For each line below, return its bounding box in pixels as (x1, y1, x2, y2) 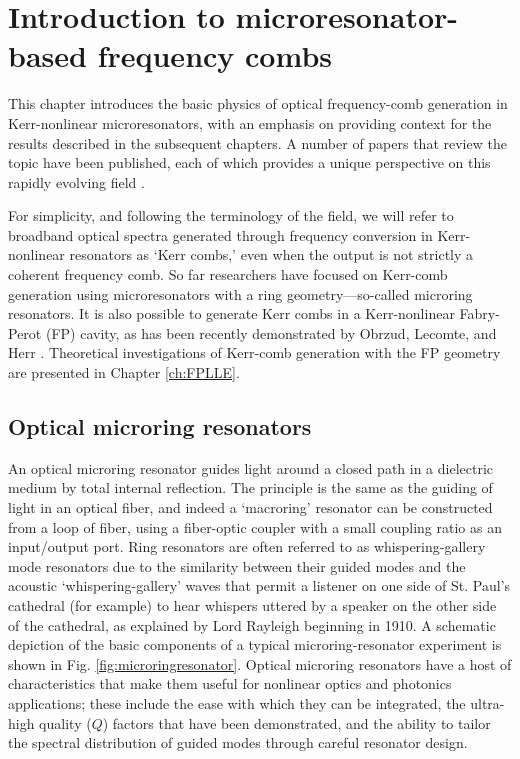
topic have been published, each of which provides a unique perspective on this (8, 152, 491, 173)
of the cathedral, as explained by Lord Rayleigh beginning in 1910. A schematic (8, 614, 496, 635)
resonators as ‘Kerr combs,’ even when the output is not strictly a (69, 244, 474, 265)
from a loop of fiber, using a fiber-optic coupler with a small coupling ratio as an (8, 516, 502, 537)
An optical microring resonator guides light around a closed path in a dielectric (8, 457, 494, 478)
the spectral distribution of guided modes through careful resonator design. (8, 732, 468, 753)
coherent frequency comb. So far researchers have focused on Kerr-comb (8, 264, 448, 285)
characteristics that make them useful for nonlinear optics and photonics (8, 673, 452, 694)
